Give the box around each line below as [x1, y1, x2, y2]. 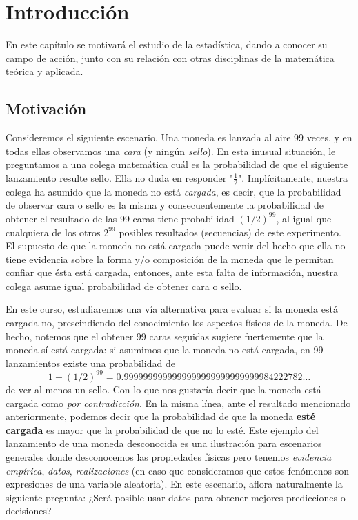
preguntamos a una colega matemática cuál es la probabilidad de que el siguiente [6, 157, 348, 171]
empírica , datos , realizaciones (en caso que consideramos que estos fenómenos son [6, 463, 349, 477]
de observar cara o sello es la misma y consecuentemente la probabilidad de [6, 198, 324, 212]
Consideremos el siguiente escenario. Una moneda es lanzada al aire [6, 130, 291, 145]
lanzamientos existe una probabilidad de [6, 355, 175, 370]
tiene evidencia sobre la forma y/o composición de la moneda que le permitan [6, 251, 334, 266]
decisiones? [6, 503, 52, 518]
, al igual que [276, 211, 332, 225]
